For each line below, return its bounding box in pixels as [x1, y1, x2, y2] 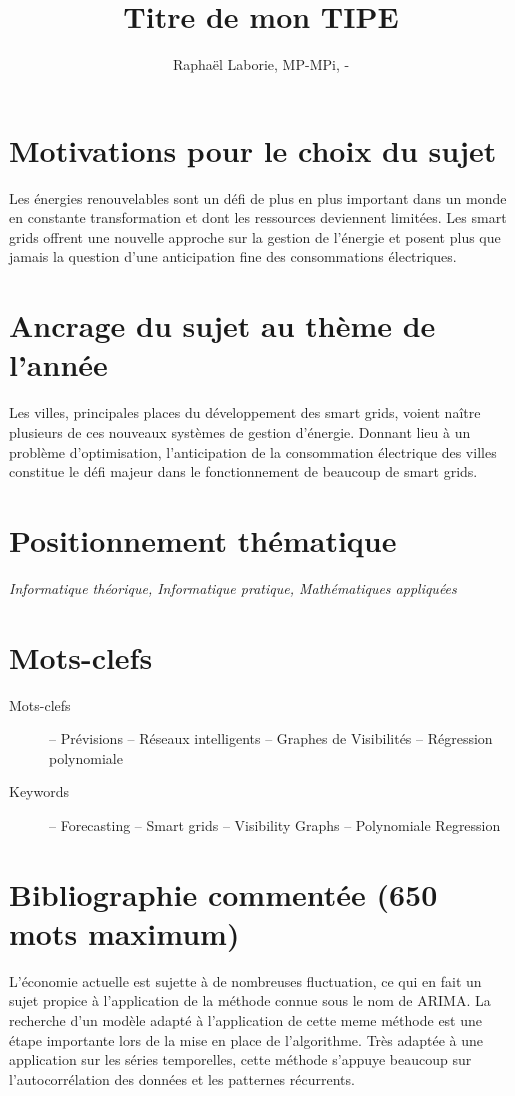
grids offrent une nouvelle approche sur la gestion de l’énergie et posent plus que [9, 226, 501, 247]
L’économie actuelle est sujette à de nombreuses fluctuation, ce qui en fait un [9, 970, 482, 991]
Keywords [9, 781, 70, 802]
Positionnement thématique [9, 519, 397, 560]
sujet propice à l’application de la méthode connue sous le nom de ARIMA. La [9, 990, 491, 1011]
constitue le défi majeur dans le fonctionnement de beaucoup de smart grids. [9, 461, 478, 482]
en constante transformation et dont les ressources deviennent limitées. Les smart [9, 207, 507, 228]
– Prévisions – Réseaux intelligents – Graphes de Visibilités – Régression [49, 728, 493, 749]
